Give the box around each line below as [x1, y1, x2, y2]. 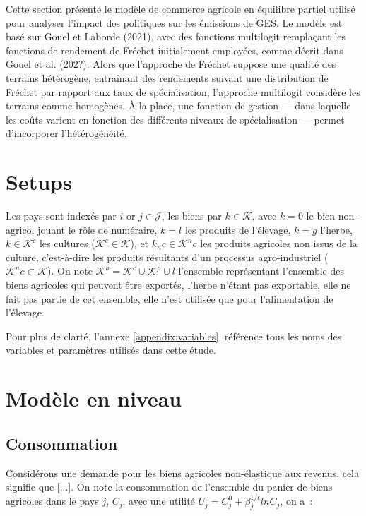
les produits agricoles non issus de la [200, 236, 358, 251]
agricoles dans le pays [6, 493, 99, 508]
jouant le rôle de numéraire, [37, 222, 158, 236]
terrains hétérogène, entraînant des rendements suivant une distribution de [6, 70, 329, 85]
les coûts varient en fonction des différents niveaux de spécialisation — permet [6, 112, 345, 126]
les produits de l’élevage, [184, 222, 291, 236]
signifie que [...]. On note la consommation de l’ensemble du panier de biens [6, 479, 333, 494]
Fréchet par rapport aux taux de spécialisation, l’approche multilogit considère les [6, 84, 360, 99]
